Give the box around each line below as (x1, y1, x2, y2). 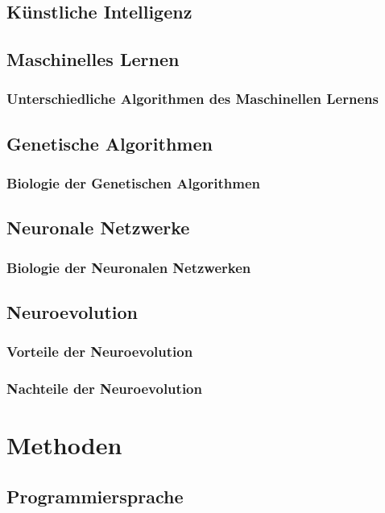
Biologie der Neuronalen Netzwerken (6, 257, 251, 277)
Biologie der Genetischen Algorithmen (6, 173, 261, 193)
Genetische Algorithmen (6, 130, 213, 155)
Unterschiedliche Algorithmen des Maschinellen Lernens (6, 89, 379, 109)
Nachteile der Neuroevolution (6, 379, 202, 399)
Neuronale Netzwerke (6, 215, 190, 240)
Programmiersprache (6, 483, 184, 508)
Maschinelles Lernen (6, 47, 180, 72)
